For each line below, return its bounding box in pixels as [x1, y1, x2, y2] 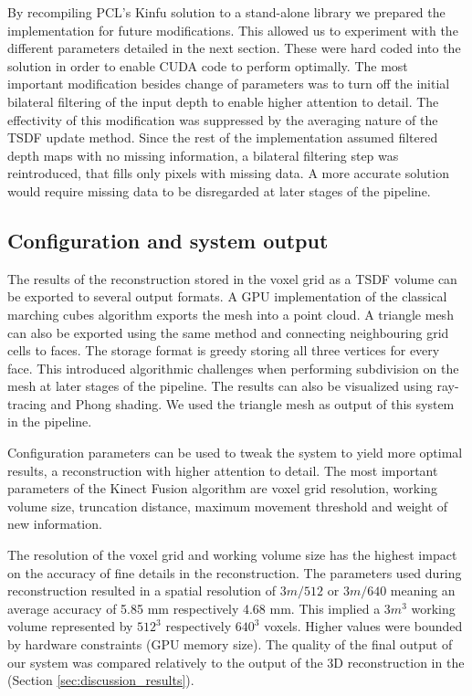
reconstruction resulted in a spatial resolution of [7, 581, 277, 600]
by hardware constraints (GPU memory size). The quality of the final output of [7, 635, 453, 654]
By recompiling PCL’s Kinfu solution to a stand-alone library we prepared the [7, 3, 446, 21]
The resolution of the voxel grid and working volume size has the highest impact [7, 545, 457, 564]
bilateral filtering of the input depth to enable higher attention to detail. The [7, 91, 439, 111]
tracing [7, 394, 47, 413]
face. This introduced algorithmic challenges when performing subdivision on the [7, 358, 459, 377]
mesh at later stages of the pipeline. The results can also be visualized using [7, 376, 433, 395]
